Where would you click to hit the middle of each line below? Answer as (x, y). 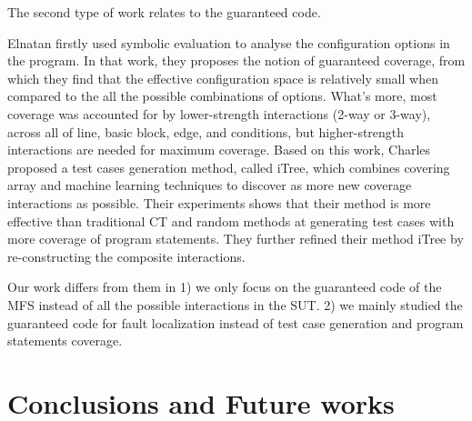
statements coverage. (65, 341)
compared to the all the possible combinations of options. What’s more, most (222, 96)
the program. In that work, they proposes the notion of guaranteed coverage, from (236, 60)
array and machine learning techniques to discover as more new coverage (210, 185)
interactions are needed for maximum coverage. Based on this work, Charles (219, 150)
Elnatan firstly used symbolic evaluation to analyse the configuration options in (229, 42)
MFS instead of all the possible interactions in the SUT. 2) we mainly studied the (235, 304)
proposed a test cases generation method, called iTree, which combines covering (229, 167)
